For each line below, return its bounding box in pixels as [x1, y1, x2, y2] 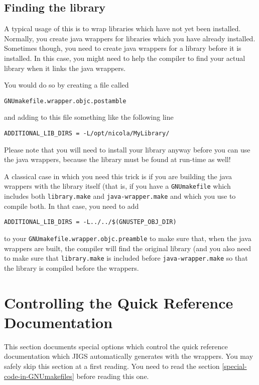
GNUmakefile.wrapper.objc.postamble [4, 97, 126, 105]
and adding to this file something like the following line [4, 112, 174, 122]
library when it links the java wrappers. [4, 62, 126, 73]
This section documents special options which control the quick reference [4, 341, 228, 351]
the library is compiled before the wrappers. [4, 262, 139, 273]
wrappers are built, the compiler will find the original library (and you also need [4, 243, 251, 253]
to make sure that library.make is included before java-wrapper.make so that [4, 253, 248, 263]
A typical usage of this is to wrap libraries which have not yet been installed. [4, 23, 241, 34]
